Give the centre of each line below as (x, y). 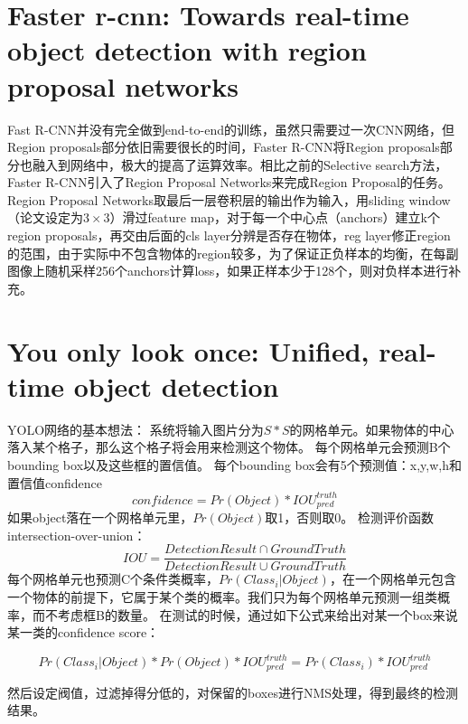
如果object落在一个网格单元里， (100, 517)
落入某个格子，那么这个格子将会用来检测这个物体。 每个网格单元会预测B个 (229, 447)
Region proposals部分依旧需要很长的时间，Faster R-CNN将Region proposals (224, 147)
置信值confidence (55, 482)
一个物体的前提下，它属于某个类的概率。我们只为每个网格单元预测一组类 (222, 596)
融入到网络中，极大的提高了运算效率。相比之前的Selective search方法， (240, 164)
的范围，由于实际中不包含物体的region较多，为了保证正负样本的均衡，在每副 (233, 253)
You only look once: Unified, (188, 350)
